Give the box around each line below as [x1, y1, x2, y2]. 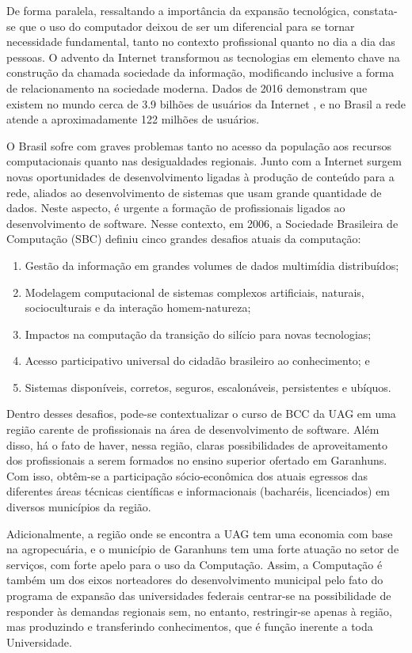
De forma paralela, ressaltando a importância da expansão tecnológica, [6, 2, 350, 18]
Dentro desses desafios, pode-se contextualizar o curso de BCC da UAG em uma [6, 405, 396, 422]
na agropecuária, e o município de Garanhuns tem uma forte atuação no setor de [6, 541, 399, 557]
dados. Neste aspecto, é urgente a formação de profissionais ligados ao [6, 199, 345, 216]
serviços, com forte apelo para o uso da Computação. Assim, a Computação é [6, 556, 383, 572]
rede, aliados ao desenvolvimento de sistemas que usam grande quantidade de [6, 184, 382, 200]
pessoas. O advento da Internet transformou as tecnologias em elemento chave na [6, 48, 400, 65]
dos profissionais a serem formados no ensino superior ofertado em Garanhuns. [6, 452, 387, 469]
